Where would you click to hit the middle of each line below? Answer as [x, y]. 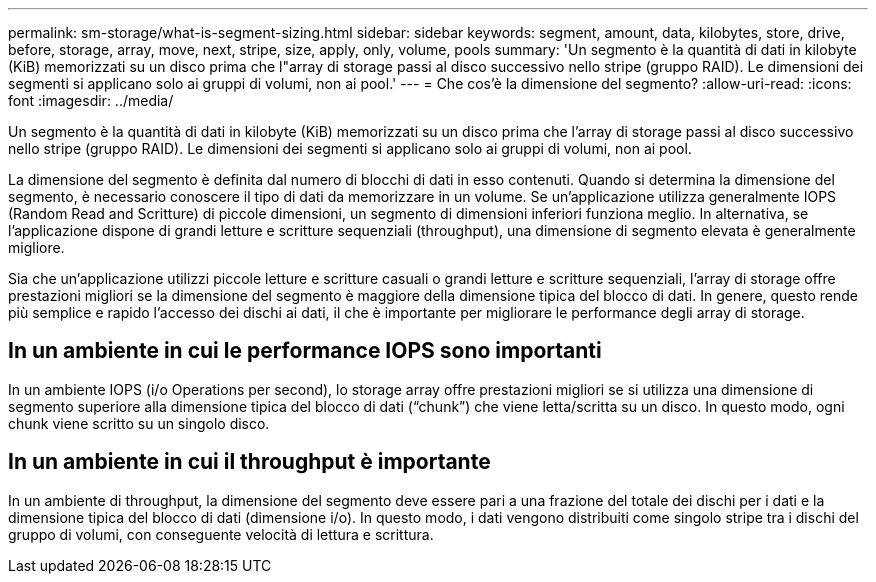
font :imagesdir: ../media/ [91, 100]
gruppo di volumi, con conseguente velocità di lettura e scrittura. [221, 534]
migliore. [36, 247]
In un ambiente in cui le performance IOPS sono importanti [305, 351]
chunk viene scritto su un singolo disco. [139, 423]
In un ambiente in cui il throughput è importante [249, 462]
